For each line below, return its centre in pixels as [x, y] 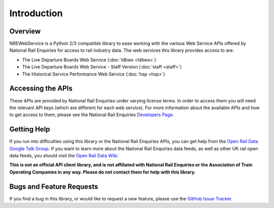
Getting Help [30, 129]
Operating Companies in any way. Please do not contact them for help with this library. [102, 172]
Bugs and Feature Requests [54, 186]
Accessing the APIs [41, 89]
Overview [25, 31]
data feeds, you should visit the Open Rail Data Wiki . [64, 155]
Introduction [36, 13]
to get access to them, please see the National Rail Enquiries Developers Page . [92, 115]
